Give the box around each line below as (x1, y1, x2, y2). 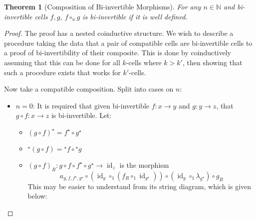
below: (27, 191, 47, 201)
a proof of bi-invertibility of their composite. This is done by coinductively (4, 47, 231, 58)
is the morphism (119, 159, 169, 170)
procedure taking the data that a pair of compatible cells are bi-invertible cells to (4, 37, 253, 48)
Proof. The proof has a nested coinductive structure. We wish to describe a (4, 28, 234, 38)
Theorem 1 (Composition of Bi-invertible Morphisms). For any (4, 1, 201, 11)
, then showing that (182, 57, 243, 67)
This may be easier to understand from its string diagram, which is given (27, 181, 252, 191)
